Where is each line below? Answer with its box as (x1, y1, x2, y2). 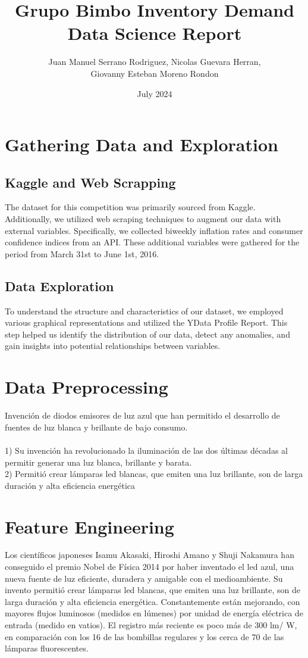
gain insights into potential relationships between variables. (5, 339, 221, 352)
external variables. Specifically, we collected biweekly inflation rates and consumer (5, 224, 303, 236)
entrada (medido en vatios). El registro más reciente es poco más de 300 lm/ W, (5, 619, 297, 631)
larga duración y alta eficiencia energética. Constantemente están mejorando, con (5, 595, 300, 607)
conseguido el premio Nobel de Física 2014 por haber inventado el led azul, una (5, 560, 294, 573)
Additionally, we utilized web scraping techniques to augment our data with (5, 213, 281, 225)
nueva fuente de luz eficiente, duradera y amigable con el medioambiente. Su (5, 572, 283, 584)
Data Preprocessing (5, 375, 168, 399)
